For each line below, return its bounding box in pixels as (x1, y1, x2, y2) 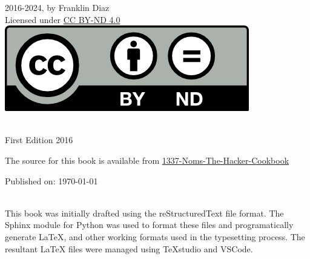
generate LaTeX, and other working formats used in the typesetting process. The (5, 230, 305, 243)
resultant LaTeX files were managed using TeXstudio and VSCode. (5, 242, 253, 255)
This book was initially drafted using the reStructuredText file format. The (5, 206, 284, 219)
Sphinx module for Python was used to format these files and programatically (5, 218, 294, 231)
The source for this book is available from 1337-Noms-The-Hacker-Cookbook (5, 153, 289, 166)
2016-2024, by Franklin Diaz (5, 1, 110, 13)
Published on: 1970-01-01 (5, 174, 98, 187)
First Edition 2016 (5, 133, 73, 146)
